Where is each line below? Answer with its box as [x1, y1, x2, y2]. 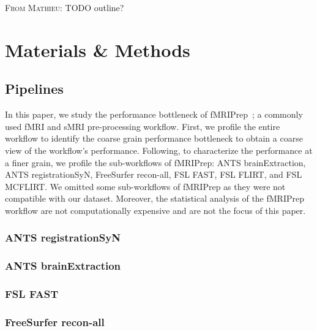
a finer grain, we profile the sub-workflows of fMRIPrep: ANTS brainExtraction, [5, 156, 306, 169]
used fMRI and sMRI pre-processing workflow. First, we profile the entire [5, 120, 280, 132]
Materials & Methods [5, 37, 190, 62]
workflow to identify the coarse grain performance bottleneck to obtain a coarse [5, 132, 303, 145]
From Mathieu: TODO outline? [5, 1, 124, 13]
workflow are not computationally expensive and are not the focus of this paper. [5, 204, 306, 216]
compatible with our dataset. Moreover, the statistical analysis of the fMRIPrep [5, 192, 304, 205]
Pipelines [5, 79, 64, 98]
